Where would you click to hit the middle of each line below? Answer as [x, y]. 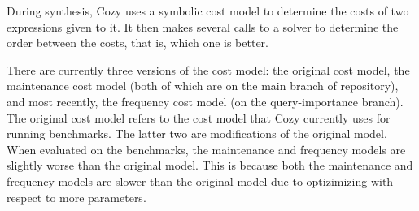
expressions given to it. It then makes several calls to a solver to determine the [203, 26]
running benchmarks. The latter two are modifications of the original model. [197, 133]
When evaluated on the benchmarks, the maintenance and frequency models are [206, 149]
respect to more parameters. [76, 197]
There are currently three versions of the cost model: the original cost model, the [208, 69]
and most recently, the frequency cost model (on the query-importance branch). [205, 101]
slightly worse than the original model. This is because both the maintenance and [210, 165]
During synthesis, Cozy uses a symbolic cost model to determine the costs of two [208, 11]
